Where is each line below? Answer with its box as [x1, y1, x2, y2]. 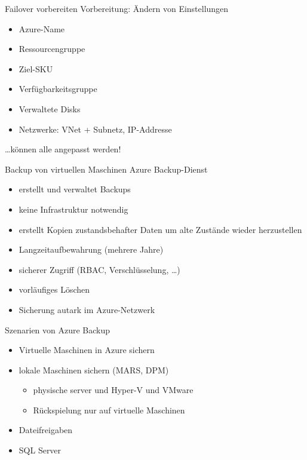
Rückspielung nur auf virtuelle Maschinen [33, 403, 185, 416]
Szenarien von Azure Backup [5, 323, 110, 336]
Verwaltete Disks [19, 102, 81, 115]
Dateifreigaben [19, 424, 73, 436]
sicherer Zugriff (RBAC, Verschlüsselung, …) [19, 263, 180, 275]
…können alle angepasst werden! [5, 143, 121, 155]
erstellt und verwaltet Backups [19, 183, 131, 195]
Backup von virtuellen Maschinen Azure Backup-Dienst [5, 162, 208, 175]
